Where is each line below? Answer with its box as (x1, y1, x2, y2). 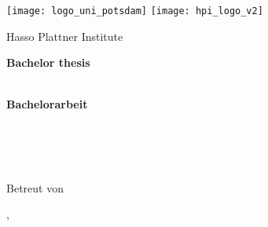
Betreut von (6, 179, 64, 196)
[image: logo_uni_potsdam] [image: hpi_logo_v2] (6, 5, 263, 16)
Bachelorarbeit (6, 96, 88, 112)
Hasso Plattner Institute (6, 27, 123, 44)
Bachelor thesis (6, 54, 90, 71)
